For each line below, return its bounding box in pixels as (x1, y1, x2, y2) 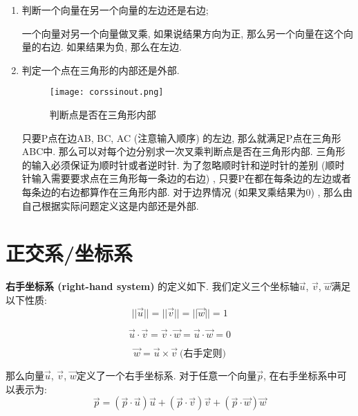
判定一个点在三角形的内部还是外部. (21, 62, 180, 77)
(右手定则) (180, 349, 226, 359)
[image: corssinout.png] (49, 87, 164, 98)
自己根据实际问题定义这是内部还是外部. (21, 198, 199, 212)
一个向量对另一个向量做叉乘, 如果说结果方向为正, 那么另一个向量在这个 (21, 26, 343, 40)
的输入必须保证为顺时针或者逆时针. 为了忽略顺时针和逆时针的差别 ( (21, 157, 326, 172)
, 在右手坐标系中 (263, 368, 337, 383)
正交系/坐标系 (6, 239, 133, 267)
